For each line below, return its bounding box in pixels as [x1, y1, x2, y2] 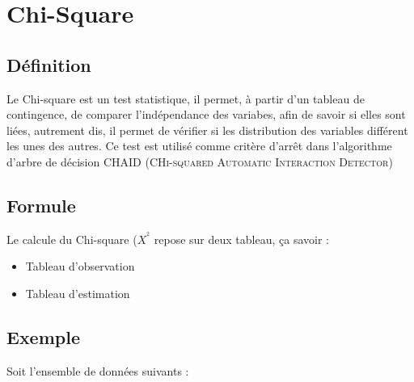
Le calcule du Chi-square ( [6, 230, 137, 247]
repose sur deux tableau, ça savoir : [154, 230, 329, 247]
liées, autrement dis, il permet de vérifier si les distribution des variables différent [6, 121, 408, 138]
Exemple [6, 324, 80, 349]
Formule [6, 192, 76, 217]
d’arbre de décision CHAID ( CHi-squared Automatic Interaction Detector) [6, 153, 393, 170]
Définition [6, 52, 91, 77]
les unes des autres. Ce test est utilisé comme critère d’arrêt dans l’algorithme [6, 137, 392, 154]
